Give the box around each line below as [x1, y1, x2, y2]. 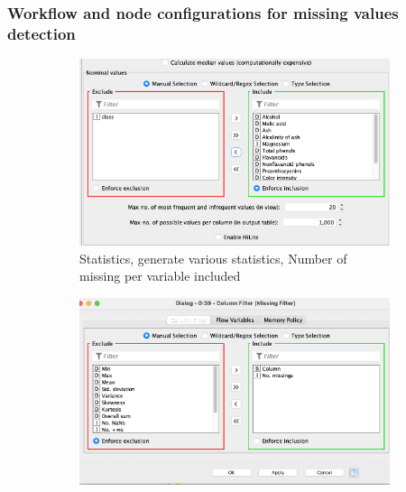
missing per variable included [79, 266, 241, 285]
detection [7, 22, 76, 44]
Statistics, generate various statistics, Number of [79, 248, 347, 267]
